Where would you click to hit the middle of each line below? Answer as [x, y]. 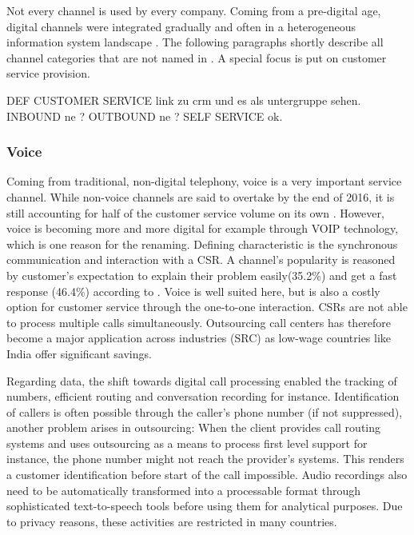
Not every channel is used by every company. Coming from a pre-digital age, [194, 10]
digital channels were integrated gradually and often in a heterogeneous [181, 26]
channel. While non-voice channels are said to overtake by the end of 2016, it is [201, 196]
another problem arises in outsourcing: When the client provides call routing [194, 427]
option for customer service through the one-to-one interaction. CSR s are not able [207, 307]
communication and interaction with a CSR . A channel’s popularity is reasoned [201, 260]
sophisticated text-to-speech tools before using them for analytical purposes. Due [205, 506]
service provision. [48, 73]
